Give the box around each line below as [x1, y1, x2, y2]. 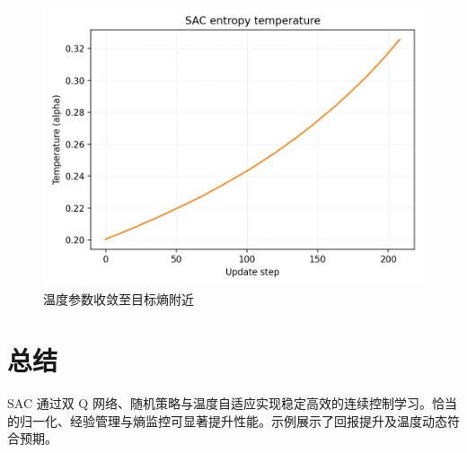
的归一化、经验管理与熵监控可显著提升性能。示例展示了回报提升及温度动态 [7, 411, 447, 430]
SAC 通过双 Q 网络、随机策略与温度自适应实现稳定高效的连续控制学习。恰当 [7, 394, 457, 413]
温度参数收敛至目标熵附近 [43, 289, 194, 308]
